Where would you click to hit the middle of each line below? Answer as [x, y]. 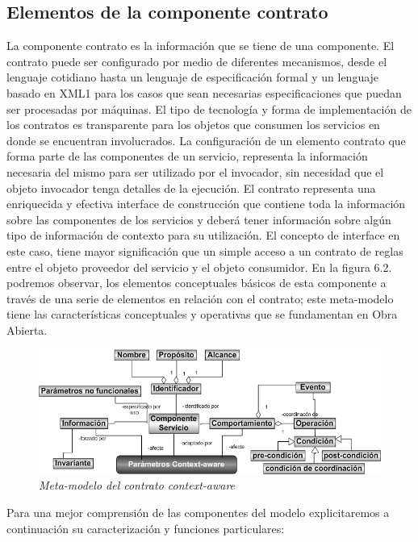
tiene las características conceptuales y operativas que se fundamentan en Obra [202, 314]
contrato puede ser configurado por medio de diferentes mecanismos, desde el [197, 61]
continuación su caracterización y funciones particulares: [146, 528]
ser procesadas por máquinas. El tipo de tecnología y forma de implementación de [209, 108]
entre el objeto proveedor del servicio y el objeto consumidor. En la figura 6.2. [199, 267]
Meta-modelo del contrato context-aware [137, 485]
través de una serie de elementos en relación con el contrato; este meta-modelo [200, 298]
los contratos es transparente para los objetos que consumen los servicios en [193, 125]
